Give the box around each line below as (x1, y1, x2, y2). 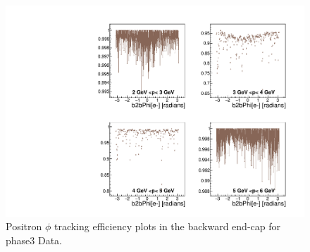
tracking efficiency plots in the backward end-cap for (54, 219, 280, 234)
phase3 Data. (6, 232, 62, 247)
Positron (6, 219, 42, 234)
